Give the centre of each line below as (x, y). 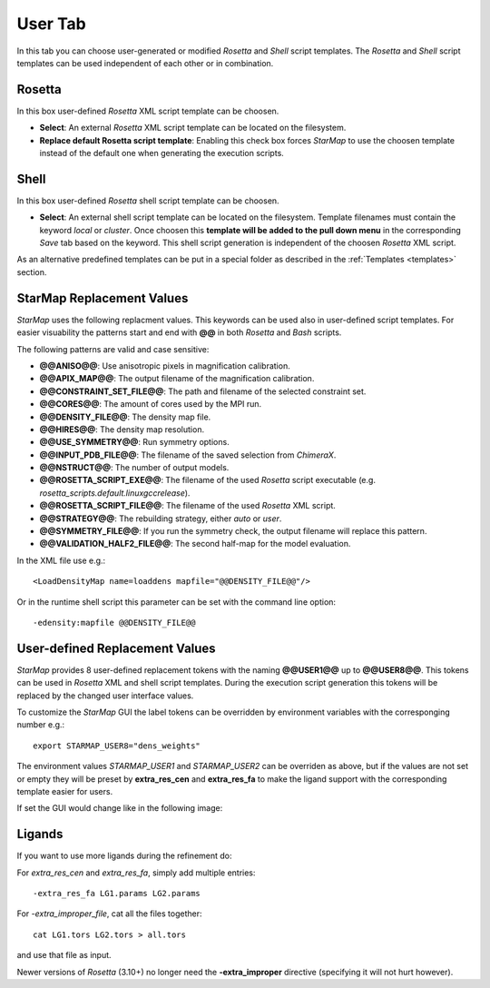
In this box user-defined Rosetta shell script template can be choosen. (148, 201)
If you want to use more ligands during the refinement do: (124, 856)
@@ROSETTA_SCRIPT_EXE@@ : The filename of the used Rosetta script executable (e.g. (208, 480)
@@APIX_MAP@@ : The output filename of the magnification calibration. (177, 379)
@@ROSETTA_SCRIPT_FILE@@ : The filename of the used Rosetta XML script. (187, 506)
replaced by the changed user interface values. (105, 696)
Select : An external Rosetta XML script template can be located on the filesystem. (193, 128)
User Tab (51, 24)
